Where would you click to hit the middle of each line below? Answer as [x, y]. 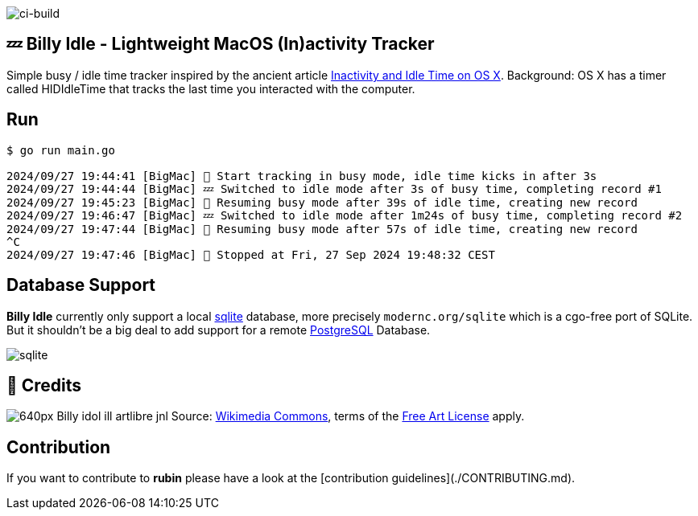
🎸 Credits [44, 385]
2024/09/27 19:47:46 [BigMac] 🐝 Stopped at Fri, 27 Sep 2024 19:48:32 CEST [251, 254]
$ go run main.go [61, 150]
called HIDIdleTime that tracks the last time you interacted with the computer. [211, 88]
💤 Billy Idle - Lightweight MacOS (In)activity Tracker [221, 44]
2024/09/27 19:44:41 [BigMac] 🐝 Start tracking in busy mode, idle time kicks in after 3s [302, 176]
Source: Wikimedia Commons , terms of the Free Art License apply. [348, 416]
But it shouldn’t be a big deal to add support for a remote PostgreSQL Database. [219, 330]
